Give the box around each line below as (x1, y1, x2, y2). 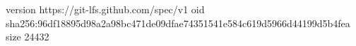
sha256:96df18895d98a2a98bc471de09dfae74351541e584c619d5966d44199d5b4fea (6, 15, 350, 30)
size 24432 (6, 29, 49, 44)
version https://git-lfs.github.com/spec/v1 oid (6, 2, 205, 16)
